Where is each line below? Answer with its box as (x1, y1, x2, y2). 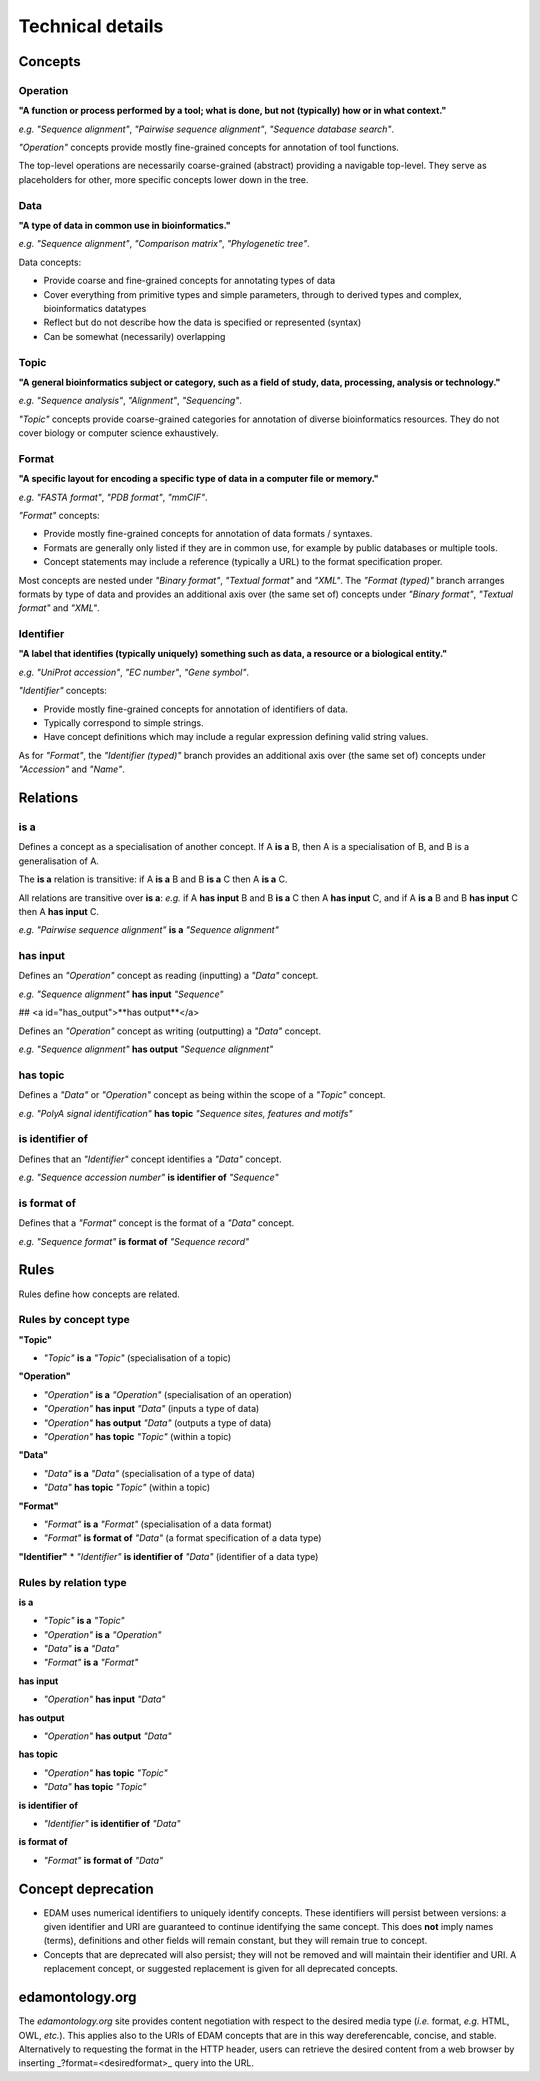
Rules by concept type (18, 1313, 130, 1327)
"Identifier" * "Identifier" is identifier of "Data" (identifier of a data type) (18, 1550, 319, 1562)
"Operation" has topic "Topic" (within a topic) (43, 1431, 232, 1442)
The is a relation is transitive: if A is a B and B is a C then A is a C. (18, 873, 288, 885)
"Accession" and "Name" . (18, 763, 125, 775)
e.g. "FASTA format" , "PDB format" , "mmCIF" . (18, 491, 209, 503)
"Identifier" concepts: (18, 685, 107, 697)
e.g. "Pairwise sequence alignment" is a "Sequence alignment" (18, 924, 279, 936)
